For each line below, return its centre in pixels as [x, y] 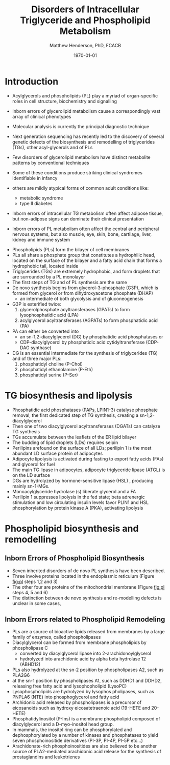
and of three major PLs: [37, 358]
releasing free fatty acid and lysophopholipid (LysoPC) [69, 686]
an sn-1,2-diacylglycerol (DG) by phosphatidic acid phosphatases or [92, 336]
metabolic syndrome [41, 198]
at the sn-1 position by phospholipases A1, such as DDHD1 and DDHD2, [87, 681]
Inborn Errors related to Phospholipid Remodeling [85, 620]
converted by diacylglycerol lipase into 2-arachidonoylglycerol [86, 653]
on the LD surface [31, 475]
